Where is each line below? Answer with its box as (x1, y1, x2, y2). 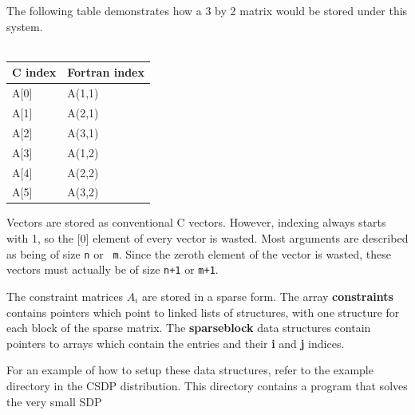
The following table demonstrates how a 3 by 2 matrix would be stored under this (6, 2, 408, 18)
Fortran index (67, 64, 144, 81)
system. (6, 18, 43, 34)
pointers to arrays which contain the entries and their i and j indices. (6, 334, 345, 351)
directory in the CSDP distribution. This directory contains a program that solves (6, 377, 408, 393)
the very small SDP (6, 393, 102, 409)
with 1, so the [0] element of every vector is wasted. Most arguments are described (6, 230, 409, 247)
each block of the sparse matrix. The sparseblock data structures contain (6, 319, 371, 336)
